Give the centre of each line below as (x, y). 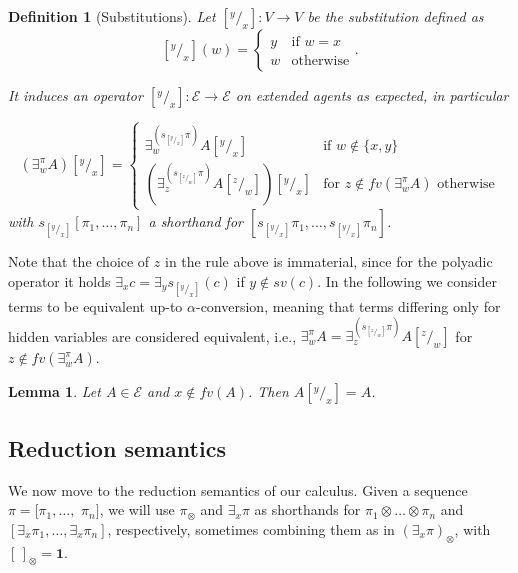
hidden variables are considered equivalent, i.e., (152, 335)
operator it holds (59, 280)
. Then (268, 391)
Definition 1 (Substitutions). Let (112, 16)
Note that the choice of (79, 261)
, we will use (137, 509)
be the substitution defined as (395, 16)
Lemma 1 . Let (54, 391)
